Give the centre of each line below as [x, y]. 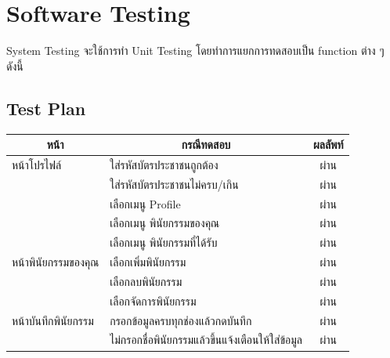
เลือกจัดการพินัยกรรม [153, 300]
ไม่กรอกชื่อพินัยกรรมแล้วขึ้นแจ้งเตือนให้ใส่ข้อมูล [206, 340]
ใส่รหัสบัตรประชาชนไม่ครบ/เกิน [174, 184]
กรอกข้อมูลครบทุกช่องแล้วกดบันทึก [181, 320]
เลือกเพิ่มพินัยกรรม [148, 262]
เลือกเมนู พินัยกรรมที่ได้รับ [164, 242]
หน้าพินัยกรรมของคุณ [56, 262]
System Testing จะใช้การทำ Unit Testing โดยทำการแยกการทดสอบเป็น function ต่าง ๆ [195, 51]
